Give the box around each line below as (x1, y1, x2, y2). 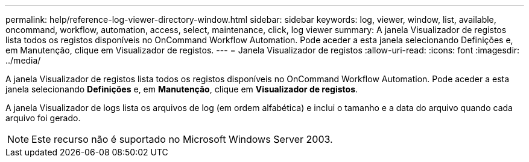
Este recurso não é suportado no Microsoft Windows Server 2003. (31, 133, 333, 145)
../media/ (5, 55, 41, 65)
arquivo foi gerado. (5, 113, 81, 123)
